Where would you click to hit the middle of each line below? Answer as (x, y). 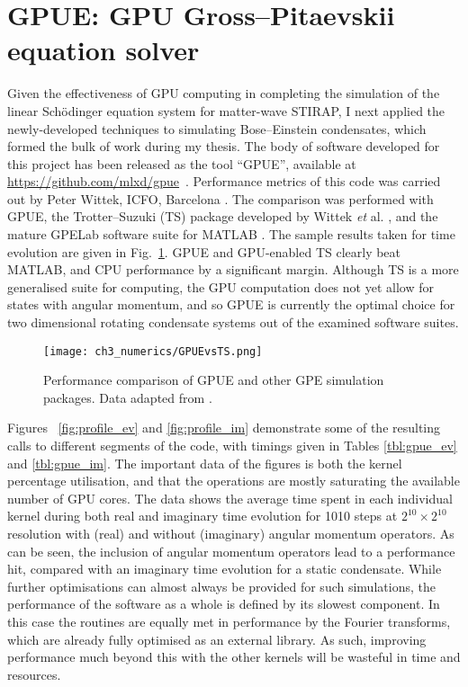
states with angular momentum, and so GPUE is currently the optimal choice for (231, 304)
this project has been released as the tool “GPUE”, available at (182, 163)
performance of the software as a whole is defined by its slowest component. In (224, 604)
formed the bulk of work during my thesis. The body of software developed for (224, 146)
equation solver (103, 50)
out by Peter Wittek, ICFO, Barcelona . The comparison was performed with (220, 198)
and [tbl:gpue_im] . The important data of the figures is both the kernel (205, 463)
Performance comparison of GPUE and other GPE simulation (214, 380)
